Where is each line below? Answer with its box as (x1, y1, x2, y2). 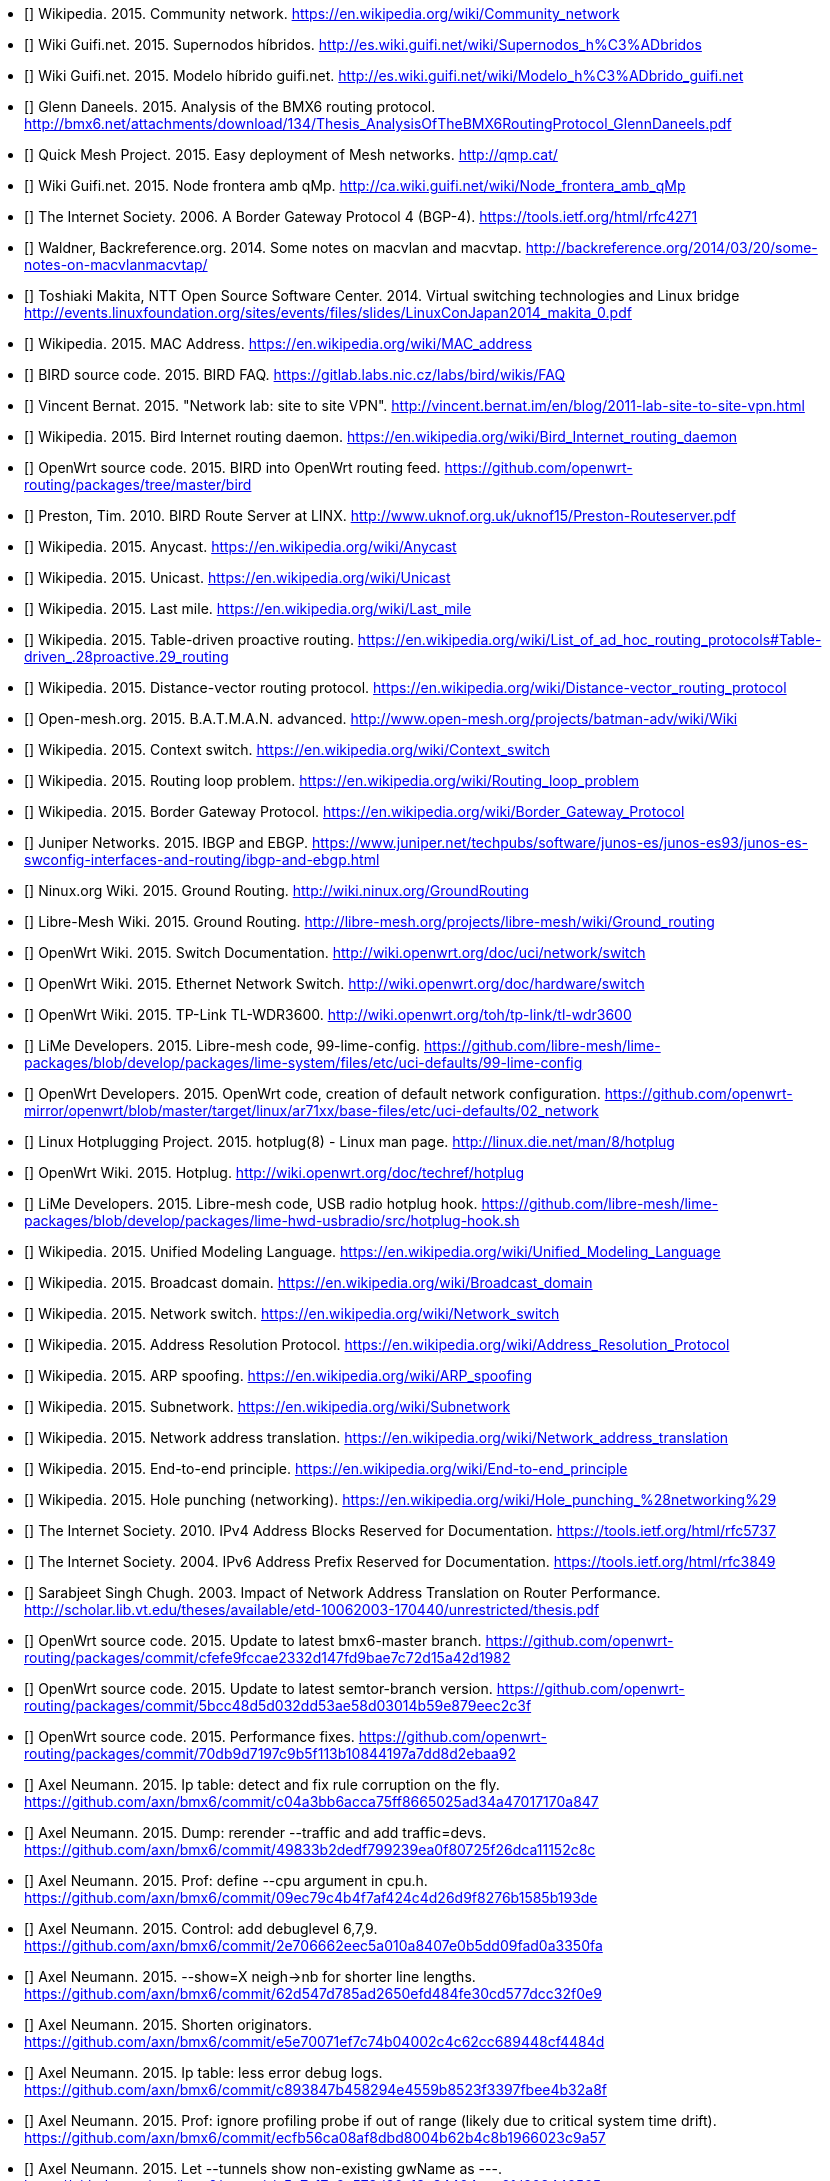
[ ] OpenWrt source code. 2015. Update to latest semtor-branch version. (24, 1680, 493, 1697)
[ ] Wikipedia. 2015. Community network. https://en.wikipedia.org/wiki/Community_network (24, 5, 620, 22)
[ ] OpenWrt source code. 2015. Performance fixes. (24, 1728, 355, 1745)
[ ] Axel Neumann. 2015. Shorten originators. (24, 2016, 313, 2033)
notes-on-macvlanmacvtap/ (24, 256, 208, 273)
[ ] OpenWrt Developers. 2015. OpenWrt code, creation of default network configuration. (24, 1085, 601, 1102)
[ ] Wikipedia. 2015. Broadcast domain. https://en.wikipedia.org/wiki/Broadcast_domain (24, 1274, 593, 1291)
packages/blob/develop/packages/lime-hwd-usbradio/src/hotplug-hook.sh (24, 1212, 520, 1229)
